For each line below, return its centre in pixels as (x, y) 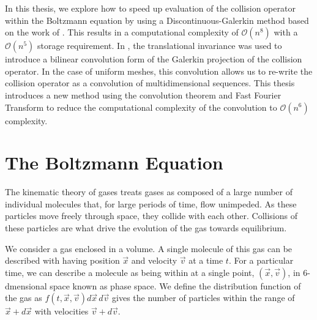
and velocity (154, 260)
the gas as (24, 298)
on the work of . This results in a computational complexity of (122, 32)
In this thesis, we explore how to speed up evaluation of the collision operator (150, 8)
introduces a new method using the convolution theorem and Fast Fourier (143, 95)
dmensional (26, 285)
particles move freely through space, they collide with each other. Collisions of (151, 216)
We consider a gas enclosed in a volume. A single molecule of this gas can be (149, 248)
